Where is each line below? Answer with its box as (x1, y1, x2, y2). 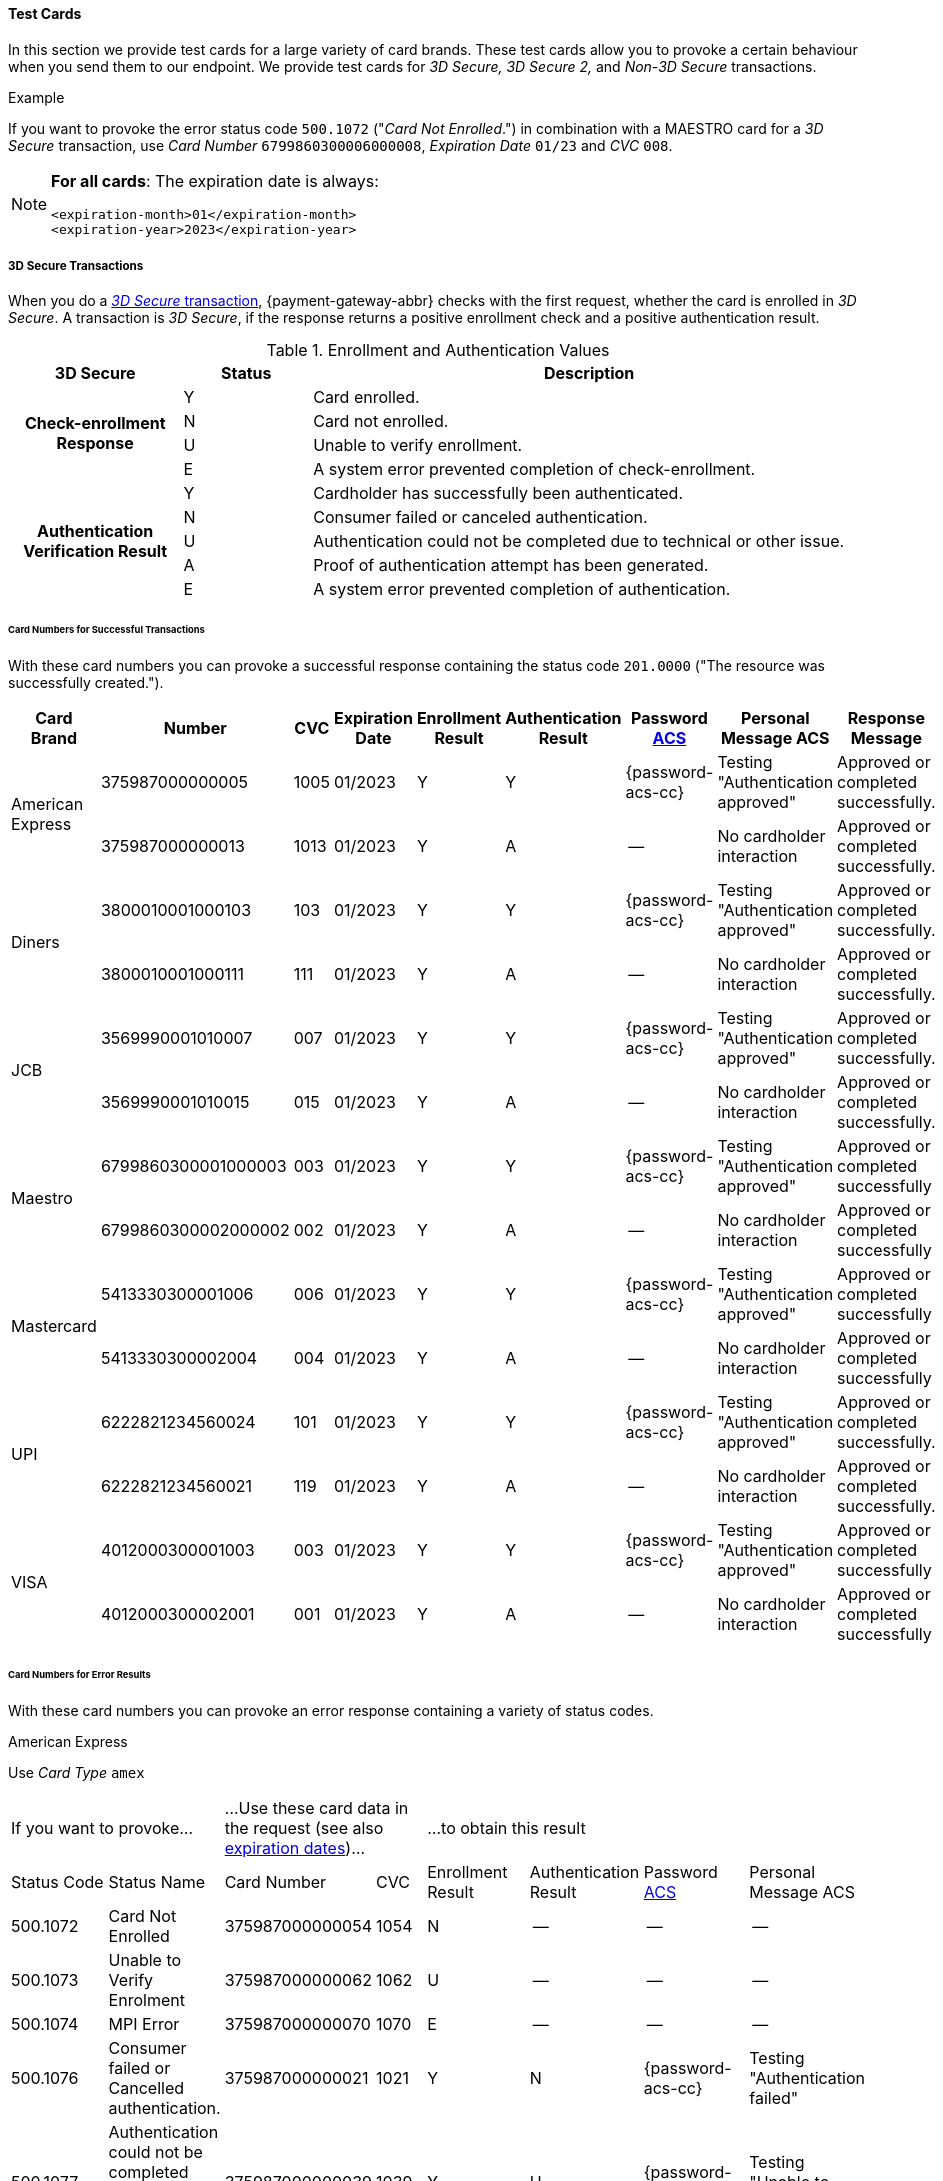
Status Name (108, 1871, 206, 1892)
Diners (11, 932, 60, 953)
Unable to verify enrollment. (313, 435, 523, 456)
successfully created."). (8, 674, 164, 692)
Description (543, 363, 635, 384)
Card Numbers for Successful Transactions (8, 624, 205, 636)
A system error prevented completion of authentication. (313, 579, 731, 600)
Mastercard (11, 1316, 97, 1337)
